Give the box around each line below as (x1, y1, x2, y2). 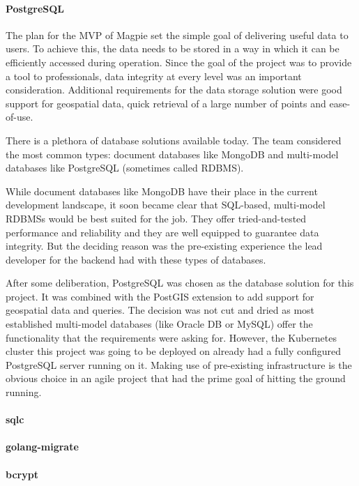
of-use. (6, 109, 33, 124)
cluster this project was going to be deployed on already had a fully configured (6, 344, 342, 358)
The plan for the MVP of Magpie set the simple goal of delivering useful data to (6, 27, 349, 42)
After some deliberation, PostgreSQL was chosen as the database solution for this (6, 275, 354, 290)
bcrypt (6, 466, 38, 481)
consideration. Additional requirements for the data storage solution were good (6, 82, 342, 97)
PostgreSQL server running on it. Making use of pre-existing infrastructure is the (6, 357, 352, 372)
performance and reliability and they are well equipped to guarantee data (6, 225, 319, 239)
